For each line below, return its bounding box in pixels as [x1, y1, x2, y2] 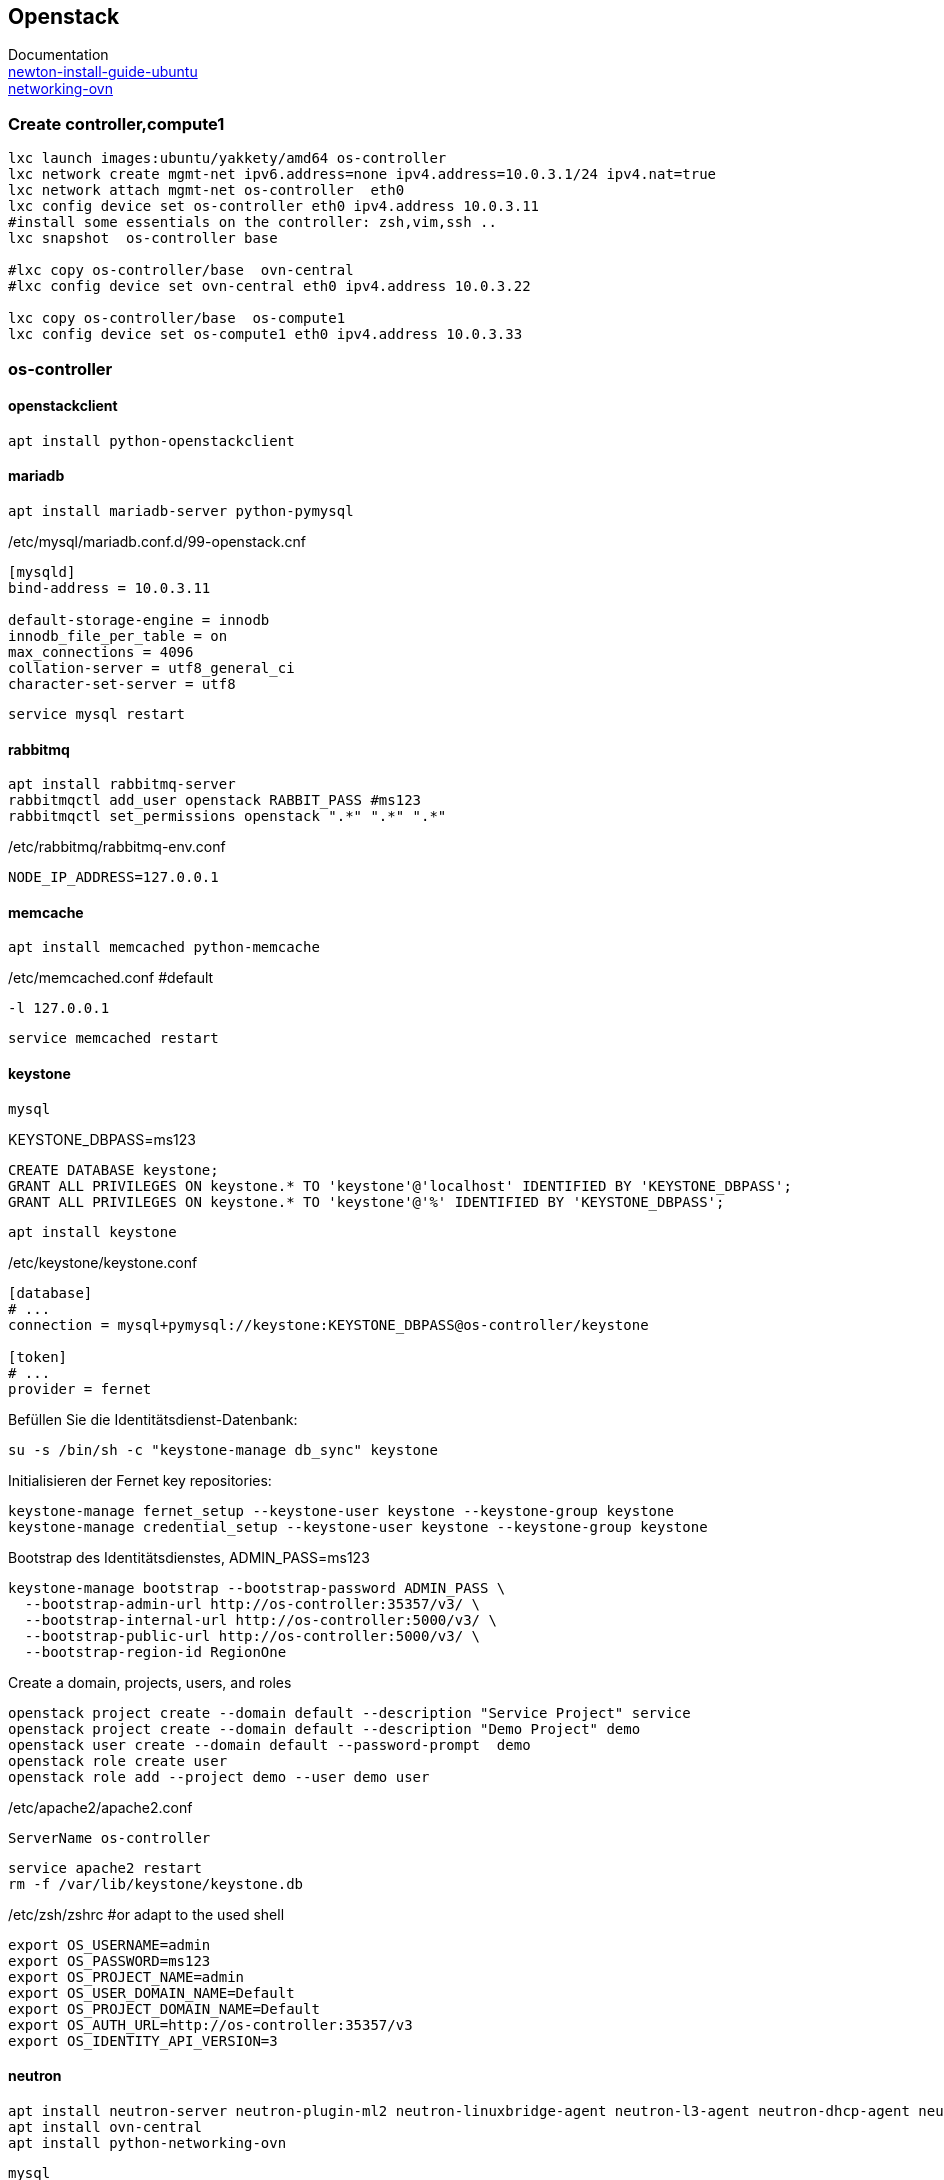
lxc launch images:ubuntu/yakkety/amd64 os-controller [8, 150, 447, 167]
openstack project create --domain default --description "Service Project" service [8, 1704, 691, 1721]
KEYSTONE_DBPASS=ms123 [8, 1130, 196, 1148]
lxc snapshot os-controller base [8, 230, 278, 247]
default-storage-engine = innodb [8, 611, 270, 628]
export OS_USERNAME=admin [8, 1936, 211, 1953]
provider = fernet [8, 1380, 152, 1397]
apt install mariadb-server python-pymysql [8, 502, 354, 519]
